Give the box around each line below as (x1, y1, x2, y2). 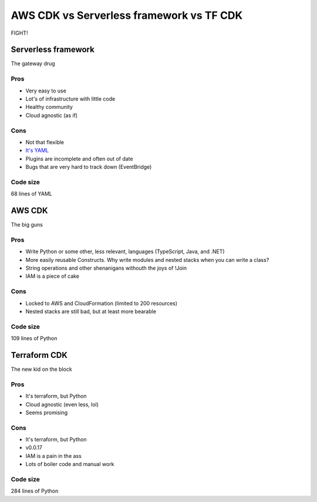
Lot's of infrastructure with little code (25, 95, 116, 102)
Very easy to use (25, 87, 67, 94)
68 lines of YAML (11, 190, 53, 197)
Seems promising (25, 409, 68, 416)
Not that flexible (25, 138, 65, 145)
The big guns (11, 221, 43, 228)
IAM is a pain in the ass (25, 452, 82, 459)
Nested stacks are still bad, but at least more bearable (25, 308, 157, 315)
